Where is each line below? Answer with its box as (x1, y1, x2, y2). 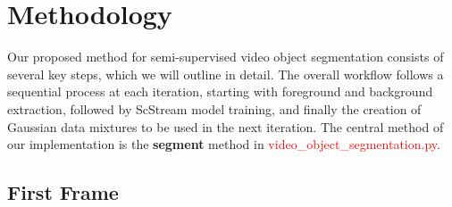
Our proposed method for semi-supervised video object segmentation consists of (7, 47, 444, 66)
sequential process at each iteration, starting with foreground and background (7, 82, 433, 101)
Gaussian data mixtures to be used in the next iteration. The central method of (7, 117, 444, 136)
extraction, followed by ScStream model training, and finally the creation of (7, 99, 422, 118)
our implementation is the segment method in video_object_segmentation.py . (7, 135, 440, 153)
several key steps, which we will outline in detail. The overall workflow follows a (7, 64, 444, 83)
